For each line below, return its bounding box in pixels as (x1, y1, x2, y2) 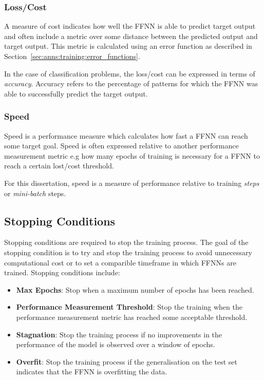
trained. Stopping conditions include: (4, 267, 120, 278)
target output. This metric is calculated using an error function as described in (4, 41, 252, 51)
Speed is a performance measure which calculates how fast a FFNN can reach (4, 130, 248, 141)
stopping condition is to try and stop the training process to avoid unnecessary (4, 246, 252, 257)
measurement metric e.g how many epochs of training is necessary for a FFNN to (4, 150, 260, 161)
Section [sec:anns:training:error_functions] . (4, 51, 140, 61)
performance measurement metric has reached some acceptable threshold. (16, 311, 248, 322)
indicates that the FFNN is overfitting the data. (16, 366, 167, 377)
